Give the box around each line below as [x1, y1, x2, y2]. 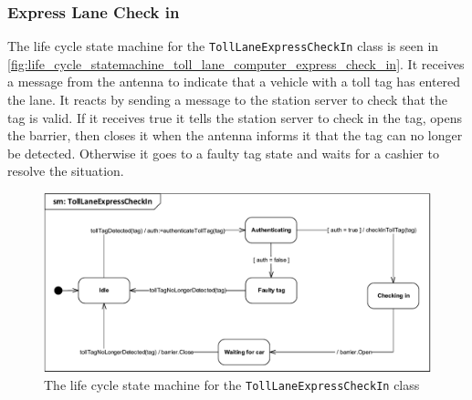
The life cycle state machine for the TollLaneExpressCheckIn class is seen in [7, 36, 439, 56]
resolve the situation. [7, 161, 124, 180]
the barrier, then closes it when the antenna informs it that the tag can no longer [7, 126, 463, 145]
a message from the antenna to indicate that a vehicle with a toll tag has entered [7, 72, 461, 91]
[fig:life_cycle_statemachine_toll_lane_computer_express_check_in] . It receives [7, 54, 465, 73]
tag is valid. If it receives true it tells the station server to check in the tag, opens [7, 108, 462, 127]
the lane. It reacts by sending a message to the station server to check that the [7, 90, 447, 109]
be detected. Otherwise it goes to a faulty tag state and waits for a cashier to [7, 143, 439, 162]
